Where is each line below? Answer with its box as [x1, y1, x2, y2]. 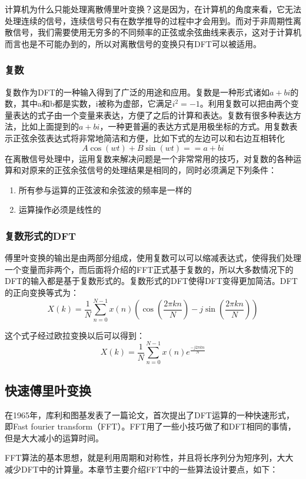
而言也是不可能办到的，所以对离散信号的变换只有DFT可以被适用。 [5, 37, 261, 49]
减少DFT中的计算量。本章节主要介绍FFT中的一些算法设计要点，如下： [5, 463, 278, 475]
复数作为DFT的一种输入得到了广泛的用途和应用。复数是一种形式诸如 [5, 85, 270, 98]
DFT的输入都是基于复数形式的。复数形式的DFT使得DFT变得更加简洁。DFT [5, 275, 298, 287]
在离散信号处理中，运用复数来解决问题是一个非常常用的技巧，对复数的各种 [5, 152, 293, 164]
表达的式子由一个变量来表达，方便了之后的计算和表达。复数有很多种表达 [12, 108, 293, 121]
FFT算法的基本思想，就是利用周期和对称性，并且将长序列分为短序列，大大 [5, 451, 294, 464]
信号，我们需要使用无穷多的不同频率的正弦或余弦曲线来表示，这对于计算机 [12, 26, 301, 38]
